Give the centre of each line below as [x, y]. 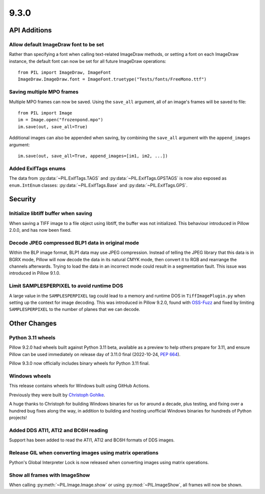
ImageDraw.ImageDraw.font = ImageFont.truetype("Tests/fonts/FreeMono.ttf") [112, 79]
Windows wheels [30, 376]
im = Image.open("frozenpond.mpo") [61, 120]
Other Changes [33, 323]
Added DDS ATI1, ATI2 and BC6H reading [58, 430]
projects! [18, 417]
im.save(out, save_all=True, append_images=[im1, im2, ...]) [93, 156]
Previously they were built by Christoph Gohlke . [57, 395]
